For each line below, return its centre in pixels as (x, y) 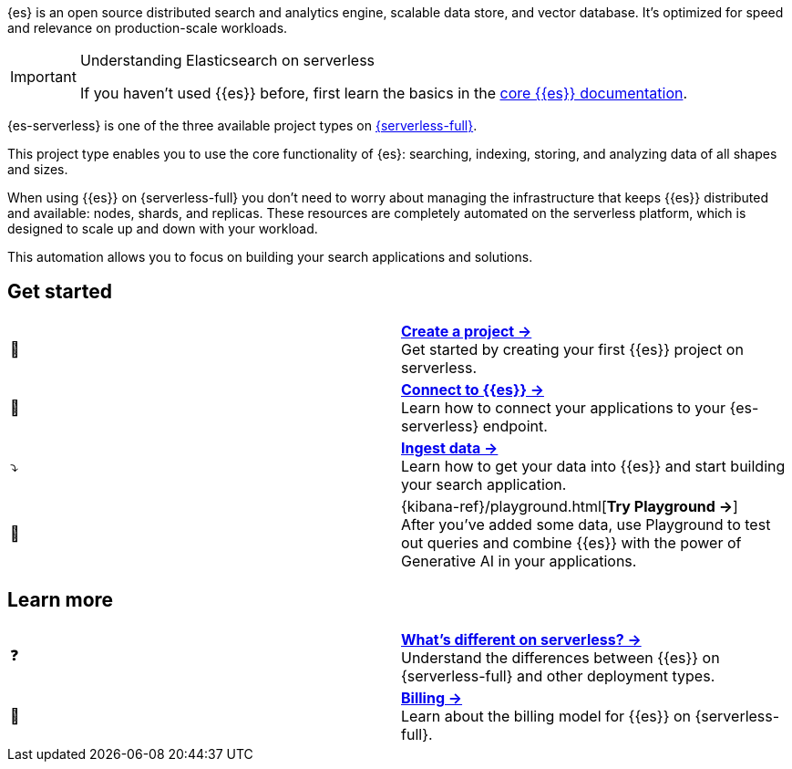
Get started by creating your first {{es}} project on (572, 349)
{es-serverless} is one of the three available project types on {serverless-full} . (242, 125)
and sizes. (38, 169)
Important (43, 77)
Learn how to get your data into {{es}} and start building (593, 466)
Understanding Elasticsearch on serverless (227, 60)
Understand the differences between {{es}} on (561, 657)
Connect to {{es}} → (473, 389)
